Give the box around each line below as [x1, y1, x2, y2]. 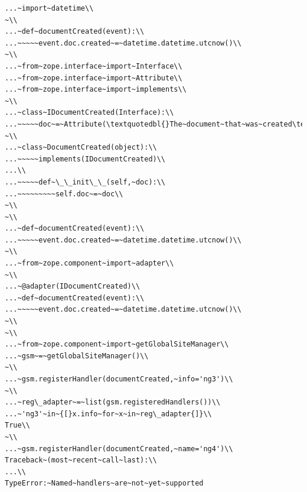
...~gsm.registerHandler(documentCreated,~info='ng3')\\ [5, 375, 233, 383]
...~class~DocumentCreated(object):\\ [5, 143, 157, 152]
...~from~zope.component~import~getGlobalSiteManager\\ [5, 340, 229, 349]
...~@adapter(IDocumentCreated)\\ [5, 282, 141, 291]
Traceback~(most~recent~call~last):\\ [5, 456, 157, 465]
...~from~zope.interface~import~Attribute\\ [5, 73, 182, 82]
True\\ [5, 421, 30, 430]
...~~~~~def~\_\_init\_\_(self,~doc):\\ [5, 177, 166, 186]
